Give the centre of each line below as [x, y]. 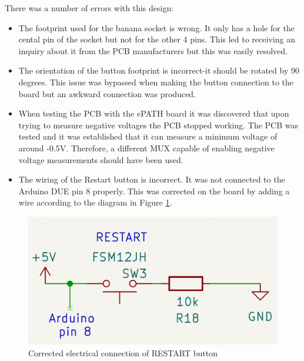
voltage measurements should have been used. [101, 159]
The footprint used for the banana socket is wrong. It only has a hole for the [156, 27]
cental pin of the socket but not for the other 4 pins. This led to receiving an [157, 39]
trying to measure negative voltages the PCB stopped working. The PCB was [158, 125]
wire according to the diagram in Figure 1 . [95, 202]
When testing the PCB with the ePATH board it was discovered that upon [154, 113]
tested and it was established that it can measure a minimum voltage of [148, 136]
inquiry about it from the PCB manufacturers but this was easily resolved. [153, 50]
